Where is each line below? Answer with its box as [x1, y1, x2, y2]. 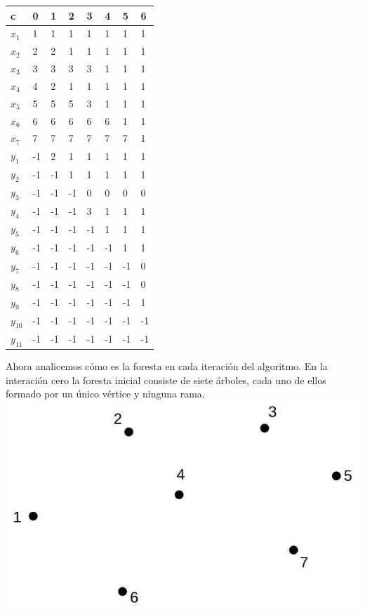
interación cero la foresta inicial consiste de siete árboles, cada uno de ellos [6, 372, 326, 387]
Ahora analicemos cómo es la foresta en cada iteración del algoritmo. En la [6, 359, 328, 374]
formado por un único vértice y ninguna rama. [6, 386, 205, 401]
